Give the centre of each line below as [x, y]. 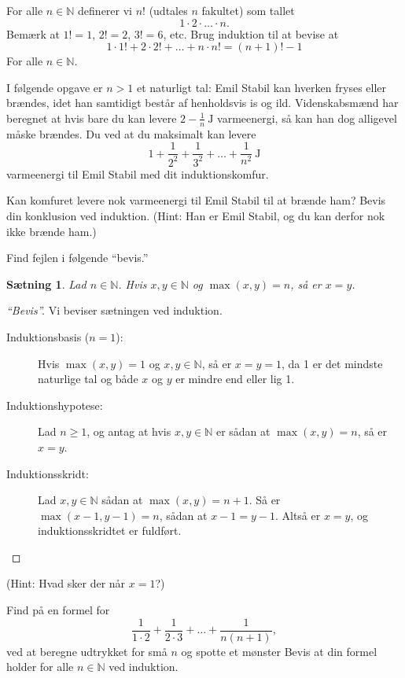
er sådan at [243, 431]
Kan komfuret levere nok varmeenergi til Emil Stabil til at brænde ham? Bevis [196, 200]
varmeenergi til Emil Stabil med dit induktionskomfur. [138, 173]
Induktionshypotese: [55, 405]
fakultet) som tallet [248, 10]
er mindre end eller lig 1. [235, 379]
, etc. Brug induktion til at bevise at [251, 33]
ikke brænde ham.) [52, 231]
